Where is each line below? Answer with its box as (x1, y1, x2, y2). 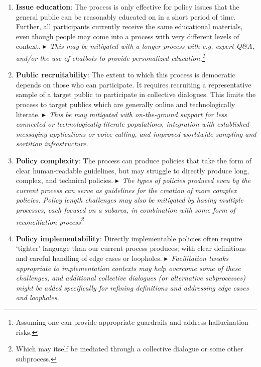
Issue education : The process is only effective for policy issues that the (16, 2, 239, 12)
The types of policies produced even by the (122, 175, 251, 186)
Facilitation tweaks (171, 252, 228, 263)
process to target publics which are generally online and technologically (16, 99, 235, 109)
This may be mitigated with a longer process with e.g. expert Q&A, (50, 41, 254, 51)
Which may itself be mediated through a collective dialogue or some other (16, 343, 243, 354)
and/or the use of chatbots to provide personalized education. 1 (16, 51, 205, 63)
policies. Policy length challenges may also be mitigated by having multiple (16, 195, 243, 205)
